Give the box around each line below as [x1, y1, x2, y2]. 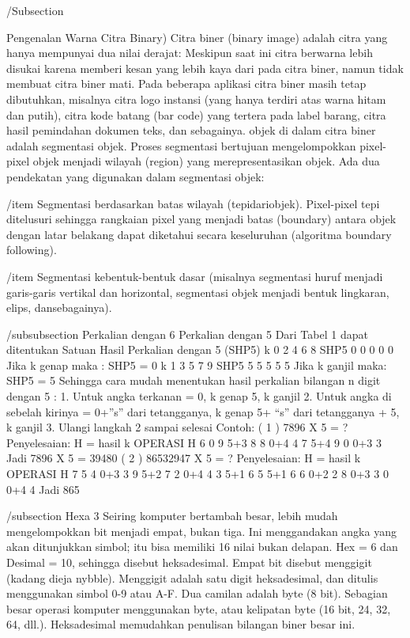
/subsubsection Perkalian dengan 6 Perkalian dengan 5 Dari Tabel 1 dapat [6, 325, 368, 342]
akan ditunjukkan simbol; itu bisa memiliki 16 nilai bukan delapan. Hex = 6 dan [6, 538, 398, 555]
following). [6, 241, 57, 258]
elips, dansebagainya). [6, 299, 112, 316]
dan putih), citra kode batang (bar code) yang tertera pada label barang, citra [6, 106, 386, 123]
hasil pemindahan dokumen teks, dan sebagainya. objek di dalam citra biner [6, 122, 376, 139]
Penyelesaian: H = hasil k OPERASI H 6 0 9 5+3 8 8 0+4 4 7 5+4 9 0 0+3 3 [6, 434, 382, 450]
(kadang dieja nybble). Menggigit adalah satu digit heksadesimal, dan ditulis [6, 569, 378, 586]
